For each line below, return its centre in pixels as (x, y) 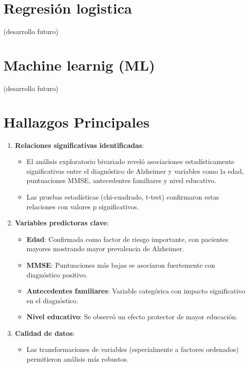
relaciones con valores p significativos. (83, 206)
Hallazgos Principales (77, 121)
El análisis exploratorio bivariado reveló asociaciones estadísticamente (130, 161)
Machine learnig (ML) (79, 64)
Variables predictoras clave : (62, 223)
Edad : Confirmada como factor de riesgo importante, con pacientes (127, 239)
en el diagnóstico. (52, 300)
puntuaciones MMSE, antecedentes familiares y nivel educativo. (121, 180)
